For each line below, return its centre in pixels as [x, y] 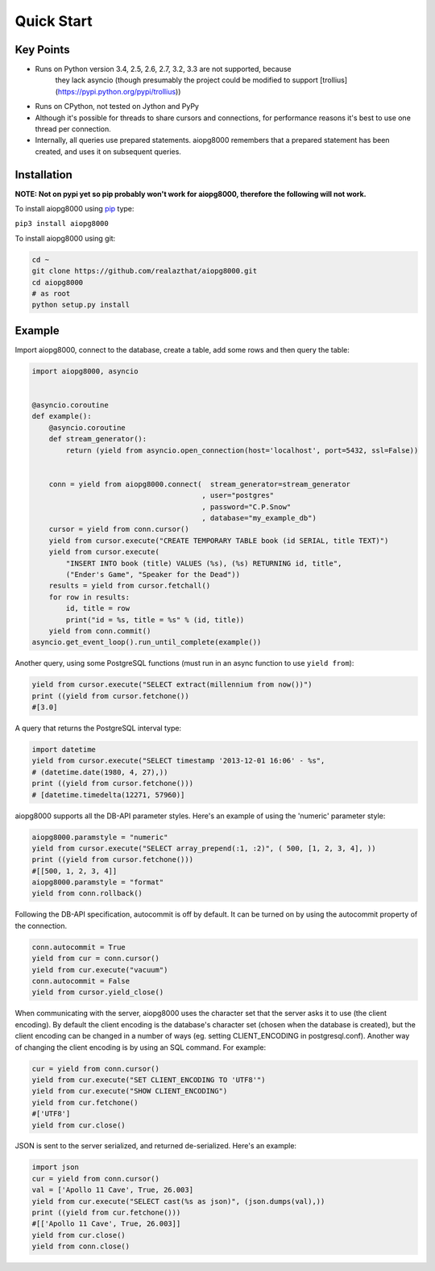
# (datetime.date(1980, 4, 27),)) [100, 772]
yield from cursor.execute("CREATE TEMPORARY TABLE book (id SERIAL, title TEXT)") [219, 540]
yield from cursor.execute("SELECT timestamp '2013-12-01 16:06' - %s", [178, 761]
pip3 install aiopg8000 [62, 224]
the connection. [41, 926]
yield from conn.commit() [100, 631]
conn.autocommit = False [81, 981]
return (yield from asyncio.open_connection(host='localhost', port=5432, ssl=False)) [242, 450]
